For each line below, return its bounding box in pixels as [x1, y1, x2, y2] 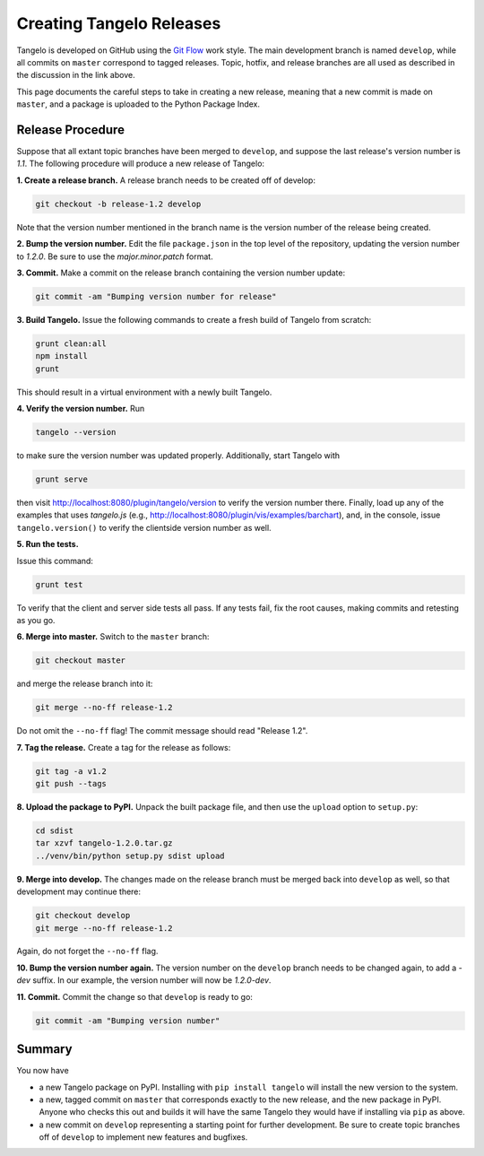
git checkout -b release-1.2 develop [35, 198, 202, 209]
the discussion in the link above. [16, 70, 135, 81]
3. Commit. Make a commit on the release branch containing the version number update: [16, 267, 346, 278]
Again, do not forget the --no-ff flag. [16, 946, 159, 957]
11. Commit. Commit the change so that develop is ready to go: [16, 991, 253, 1002]
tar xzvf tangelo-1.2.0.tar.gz [35, 839, 174, 848]
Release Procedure [16, 122, 125, 137]
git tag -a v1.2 [35, 766, 108, 776]
